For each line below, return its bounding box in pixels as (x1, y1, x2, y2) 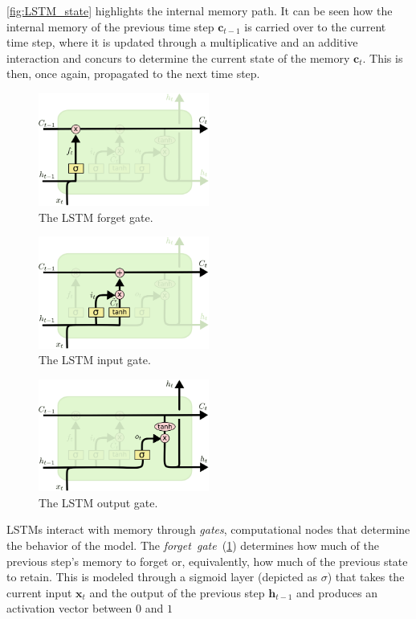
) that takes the (327, 568, 405, 585)
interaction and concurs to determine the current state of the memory (6, 49, 350, 66)
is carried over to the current (244, 18, 386, 35)
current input (6, 584, 72, 601)
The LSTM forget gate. (39, 208, 153, 225)
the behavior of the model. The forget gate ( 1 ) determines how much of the (6, 537, 379, 554)
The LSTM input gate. (39, 351, 151, 368)
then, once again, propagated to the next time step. (6, 65, 260, 82)
